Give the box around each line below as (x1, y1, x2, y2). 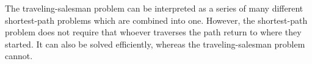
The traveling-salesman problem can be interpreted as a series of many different (5, 2, 303, 14)
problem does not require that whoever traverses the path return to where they (5, 26, 302, 38)
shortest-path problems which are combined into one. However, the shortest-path (5, 13, 308, 26)
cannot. (5, 49, 33, 62)
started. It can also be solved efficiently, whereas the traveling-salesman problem (5, 37, 305, 50)
